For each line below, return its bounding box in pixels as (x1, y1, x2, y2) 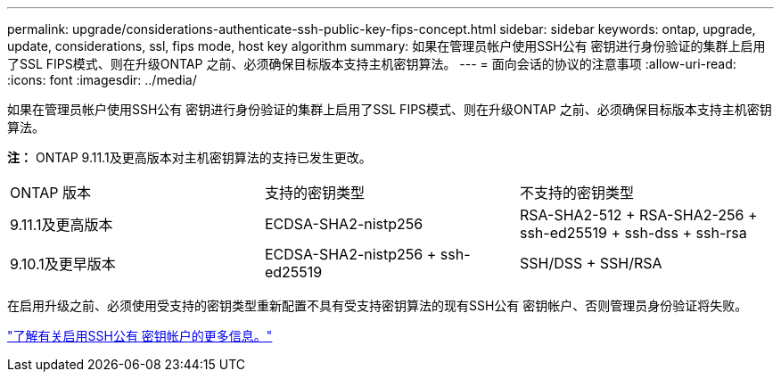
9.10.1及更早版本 (10, 255, 116, 273)
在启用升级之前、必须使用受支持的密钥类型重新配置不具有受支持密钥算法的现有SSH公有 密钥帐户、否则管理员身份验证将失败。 (7, 298, 748, 313)
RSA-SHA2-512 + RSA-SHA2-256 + (519, 206, 758, 224)
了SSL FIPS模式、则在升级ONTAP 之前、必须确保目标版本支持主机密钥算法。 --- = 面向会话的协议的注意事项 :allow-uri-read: (7, 56, 736, 71)
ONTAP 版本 (10, 184, 92, 202)
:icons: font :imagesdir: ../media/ (7, 72, 197, 87)
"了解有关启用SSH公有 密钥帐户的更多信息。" (7, 328, 273, 343)
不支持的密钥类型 (519, 184, 634, 202)
